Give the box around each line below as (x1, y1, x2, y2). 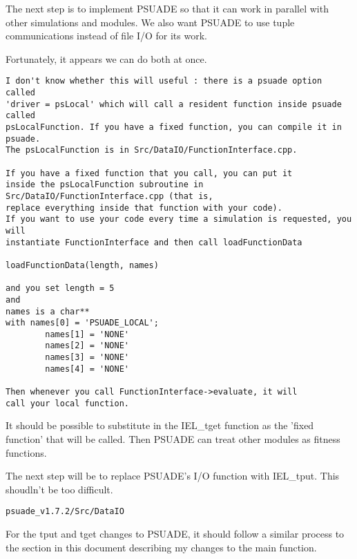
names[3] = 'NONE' (45, 352, 129, 363)
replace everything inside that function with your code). (6, 202, 282, 213)
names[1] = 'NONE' (45, 329, 129, 339)
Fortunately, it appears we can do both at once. (6, 51, 207, 66)
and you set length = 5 (6, 283, 115, 294)
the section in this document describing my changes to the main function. (6, 540, 317, 554)
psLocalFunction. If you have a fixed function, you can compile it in (6, 122, 342, 132)
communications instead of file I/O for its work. (6, 28, 207, 43)
